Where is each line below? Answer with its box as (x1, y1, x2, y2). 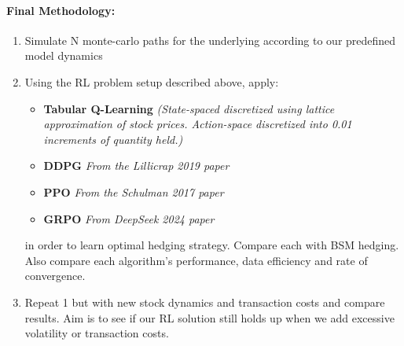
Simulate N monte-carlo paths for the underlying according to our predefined (24, 31, 396, 48)
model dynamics (24, 47, 103, 64)
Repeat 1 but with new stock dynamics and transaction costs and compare (24, 293, 385, 310)
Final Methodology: (6, 2, 116, 18)
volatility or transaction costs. (24, 325, 169, 341)
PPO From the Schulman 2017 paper (43, 183, 224, 200)
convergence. (24, 267, 86, 284)
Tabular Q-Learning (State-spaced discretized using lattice (43, 100, 335, 116)
